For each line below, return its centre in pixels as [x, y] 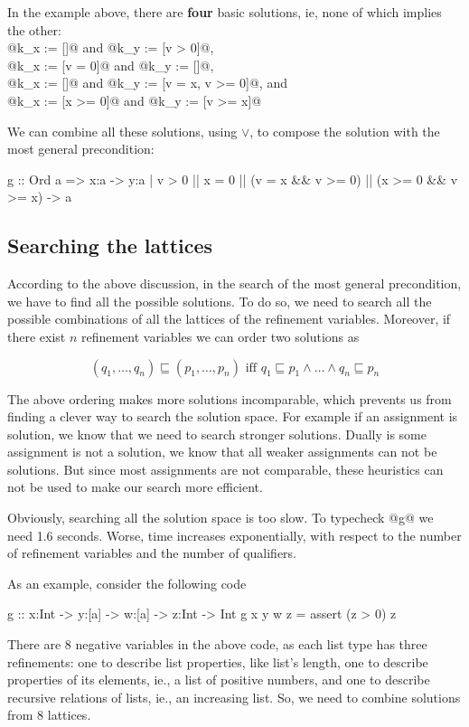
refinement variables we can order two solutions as [220, 336]
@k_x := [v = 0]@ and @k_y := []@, [111, 65]
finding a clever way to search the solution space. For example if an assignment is [233, 416]
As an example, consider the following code [127, 583]
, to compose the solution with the [345, 131]
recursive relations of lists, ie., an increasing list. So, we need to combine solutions [234, 697]
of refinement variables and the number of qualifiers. [152, 553]
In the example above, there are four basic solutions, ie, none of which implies [225, 12]
